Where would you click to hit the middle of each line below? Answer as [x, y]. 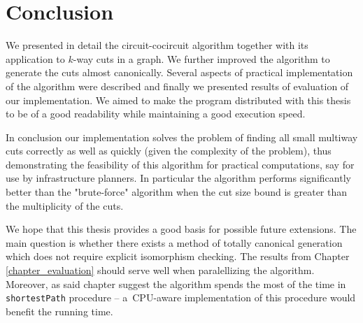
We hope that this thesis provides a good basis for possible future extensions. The [181, 229]
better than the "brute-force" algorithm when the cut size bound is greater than [177, 192]
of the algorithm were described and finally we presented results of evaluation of [177, 86]
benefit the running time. [59, 311]
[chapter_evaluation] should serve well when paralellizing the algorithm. [160, 270]
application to [35, 58]
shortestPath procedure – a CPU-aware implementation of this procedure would [181, 297]
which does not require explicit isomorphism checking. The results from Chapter [178, 256]
